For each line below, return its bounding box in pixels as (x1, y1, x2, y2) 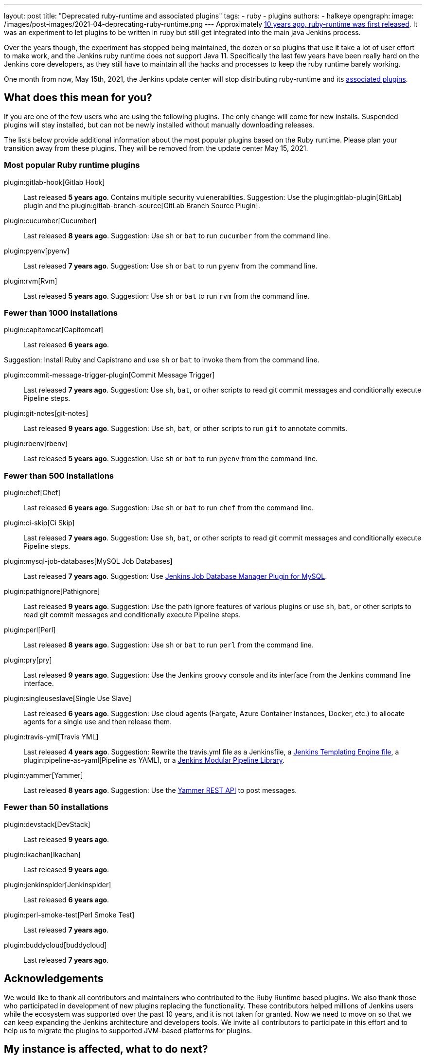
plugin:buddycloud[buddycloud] (4, 940, 107, 949)
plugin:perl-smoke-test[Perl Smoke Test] (4, 910, 135, 919)
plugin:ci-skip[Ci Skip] (4, 519, 75, 527)
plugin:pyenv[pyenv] (4, 246, 70, 255)
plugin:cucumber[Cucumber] (4, 216, 97, 225)
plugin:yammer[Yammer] (4, 771, 83, 780)
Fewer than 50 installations (4, 802, 108, 812)
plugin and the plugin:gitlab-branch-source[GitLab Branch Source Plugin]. (23, 201, 260, 210)
